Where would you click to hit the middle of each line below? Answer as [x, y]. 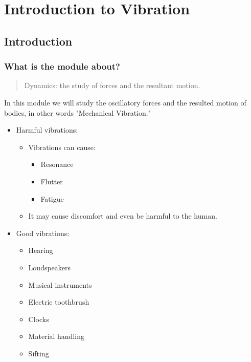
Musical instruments [60, 284]
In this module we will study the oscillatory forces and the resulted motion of [125, 102]
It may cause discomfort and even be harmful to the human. [123, 216]
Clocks [39, 319]
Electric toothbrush [59, 302]
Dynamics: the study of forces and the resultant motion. [112, 85]
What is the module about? [62, 66]
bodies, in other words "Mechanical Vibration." [77, 112]
